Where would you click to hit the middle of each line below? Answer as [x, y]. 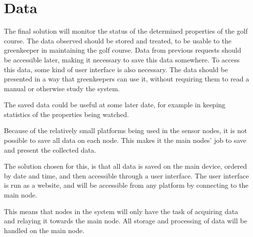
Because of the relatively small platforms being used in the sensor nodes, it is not [126, 130]
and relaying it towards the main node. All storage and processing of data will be [126, 221]
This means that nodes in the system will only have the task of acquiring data [121, 211]
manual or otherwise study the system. [62, 88]
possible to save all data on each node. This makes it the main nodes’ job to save [125, 140]
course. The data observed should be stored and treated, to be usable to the [118, 40]
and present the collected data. [50, 149]
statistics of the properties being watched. [66, 114]
